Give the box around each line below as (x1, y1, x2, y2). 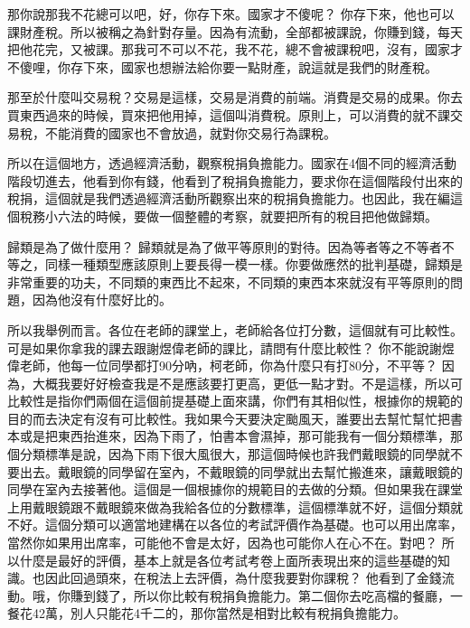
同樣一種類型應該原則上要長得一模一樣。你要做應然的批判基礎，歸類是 (44, 255, 463, 274)
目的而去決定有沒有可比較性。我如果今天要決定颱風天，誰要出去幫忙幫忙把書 (7, 408, 463, 427)
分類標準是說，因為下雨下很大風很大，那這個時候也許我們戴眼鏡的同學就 (19, 445, 450, 464)
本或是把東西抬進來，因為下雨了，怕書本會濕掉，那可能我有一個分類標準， (7, 426, 450, 445)
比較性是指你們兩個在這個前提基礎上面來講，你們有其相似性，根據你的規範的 (7, 391, 463, 410)
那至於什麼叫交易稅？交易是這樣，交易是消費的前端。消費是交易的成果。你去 (7, 88, 463, 107)
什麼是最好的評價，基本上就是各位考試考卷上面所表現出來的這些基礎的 (19, 550, 437, 569)
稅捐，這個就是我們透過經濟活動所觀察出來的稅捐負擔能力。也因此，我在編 (7, 189, 450, 208)
